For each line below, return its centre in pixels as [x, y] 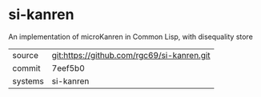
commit [26, 68]
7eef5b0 [68, 68]
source [25, 55]
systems [28, 81]
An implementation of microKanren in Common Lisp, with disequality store [131, 37]
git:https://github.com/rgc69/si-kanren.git [131, 55]
